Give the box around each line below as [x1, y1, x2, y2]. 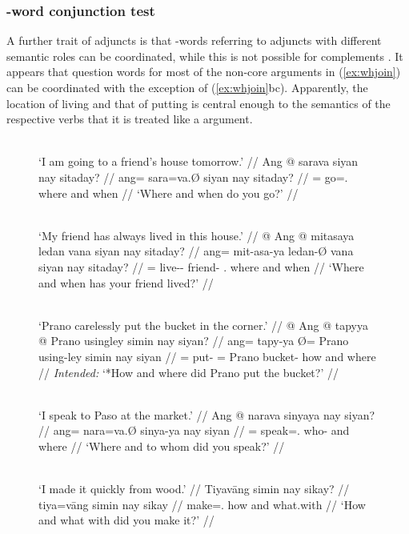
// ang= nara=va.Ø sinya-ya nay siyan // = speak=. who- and [38, 422, 350, 439]
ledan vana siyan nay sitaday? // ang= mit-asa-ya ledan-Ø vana [38, 243, 354, 259]
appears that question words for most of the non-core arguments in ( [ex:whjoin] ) [6, 63, 401, 80]
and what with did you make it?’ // [38, 512, 215, 528]
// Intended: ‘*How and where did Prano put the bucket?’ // [38, 363, 339, 380]
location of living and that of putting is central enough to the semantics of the [6, 94, 391, 111]
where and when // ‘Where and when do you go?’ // [38, 184, 299, 201]
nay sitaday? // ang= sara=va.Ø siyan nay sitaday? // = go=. [38, 168, 348, 185]
